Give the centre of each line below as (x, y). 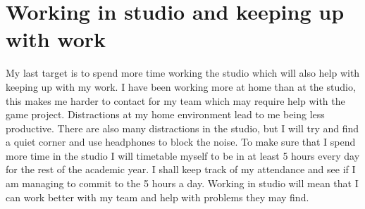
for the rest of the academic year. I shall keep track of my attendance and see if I (181, 169)
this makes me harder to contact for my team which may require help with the (175, 100)
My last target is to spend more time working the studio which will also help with (183, 73)
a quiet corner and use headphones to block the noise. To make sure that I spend (181, 142)
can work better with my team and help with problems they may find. (157, 197)
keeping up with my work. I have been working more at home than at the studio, (181, 86)
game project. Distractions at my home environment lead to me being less (165, 114)
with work (56, 39)
